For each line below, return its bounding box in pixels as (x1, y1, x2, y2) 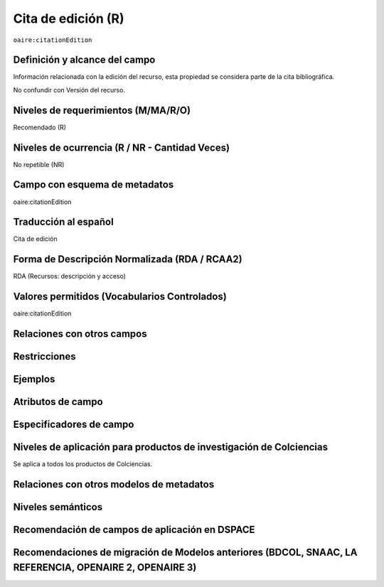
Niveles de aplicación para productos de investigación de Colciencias (13, 441, 329, 453)
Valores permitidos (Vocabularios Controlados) (13, 291, 227, 303)
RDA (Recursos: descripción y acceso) (13, 272, 127, 281)
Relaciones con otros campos (13, 328, 147, 340)
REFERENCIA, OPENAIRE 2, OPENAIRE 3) (13, 561, 197, 573)
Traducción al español (13, 216, 114, 228)
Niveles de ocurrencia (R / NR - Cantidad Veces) (13, 141, 230, 154)
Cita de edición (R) (13, 11, 124, 26)
